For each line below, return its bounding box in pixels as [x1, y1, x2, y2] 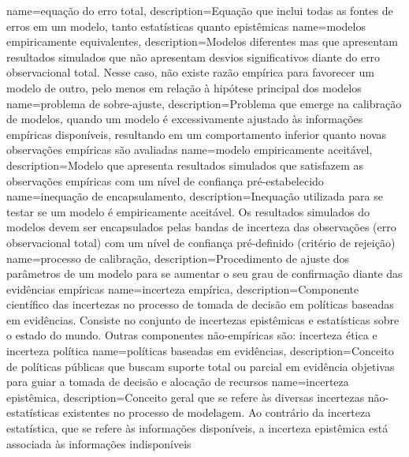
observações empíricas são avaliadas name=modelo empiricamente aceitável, [6, 141, 373, 158]
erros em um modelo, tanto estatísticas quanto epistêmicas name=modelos [6, 17, 366, 34]
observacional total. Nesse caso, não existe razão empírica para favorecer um [6, 64, 374, 81]
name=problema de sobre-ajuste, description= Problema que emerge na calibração [6, 95, 402, 111]
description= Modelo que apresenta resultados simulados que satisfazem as [6, 156, 364, 173]
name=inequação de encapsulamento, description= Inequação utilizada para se [6, 188, 383, 204]
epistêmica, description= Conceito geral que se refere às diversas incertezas [6, 388, 365, 405]
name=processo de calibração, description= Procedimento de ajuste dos [6, 249, 350, 266]
